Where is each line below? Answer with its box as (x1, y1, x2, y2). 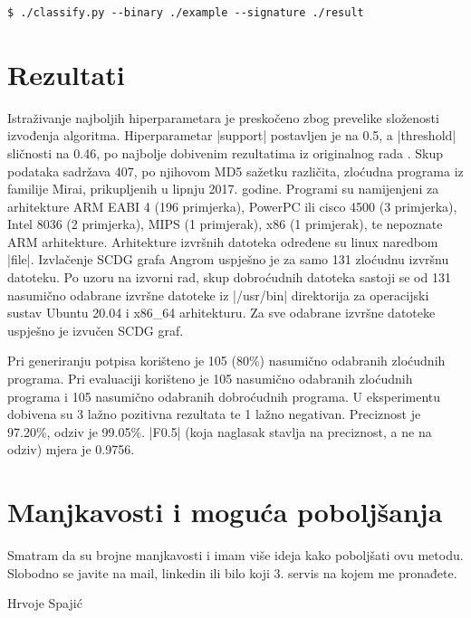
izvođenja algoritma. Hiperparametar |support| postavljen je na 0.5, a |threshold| (7, 126, 457, 145)
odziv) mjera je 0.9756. (7, 440, 135, 459)
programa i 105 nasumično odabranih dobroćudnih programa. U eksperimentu (7, 386, 441, 405)
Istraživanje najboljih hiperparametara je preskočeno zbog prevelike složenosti (7, 108, 439, 127)
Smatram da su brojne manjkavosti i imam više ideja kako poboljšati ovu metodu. (7, 546, 464, 565)
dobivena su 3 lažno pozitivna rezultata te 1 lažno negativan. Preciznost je (7, 404, 421, 423)
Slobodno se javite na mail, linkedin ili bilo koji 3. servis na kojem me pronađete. (7, 563, 457, 582)
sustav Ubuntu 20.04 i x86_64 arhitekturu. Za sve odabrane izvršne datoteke (7, 303, 436, 322)
